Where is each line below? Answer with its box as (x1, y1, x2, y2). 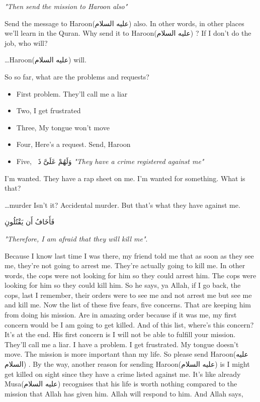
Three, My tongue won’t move (16, 122, 110, 132)
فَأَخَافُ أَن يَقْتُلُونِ (5, 216, 55, 227)
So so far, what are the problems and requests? (5, 71, 149, 82)
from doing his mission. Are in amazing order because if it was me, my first (5, 309, 237, 320)
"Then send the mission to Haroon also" (5, 1, 128, 11)
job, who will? (5, 37, 48, 48)
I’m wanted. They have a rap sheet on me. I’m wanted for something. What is (5, 173, 245, 183)
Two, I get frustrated (16, 105, 81, 116)
